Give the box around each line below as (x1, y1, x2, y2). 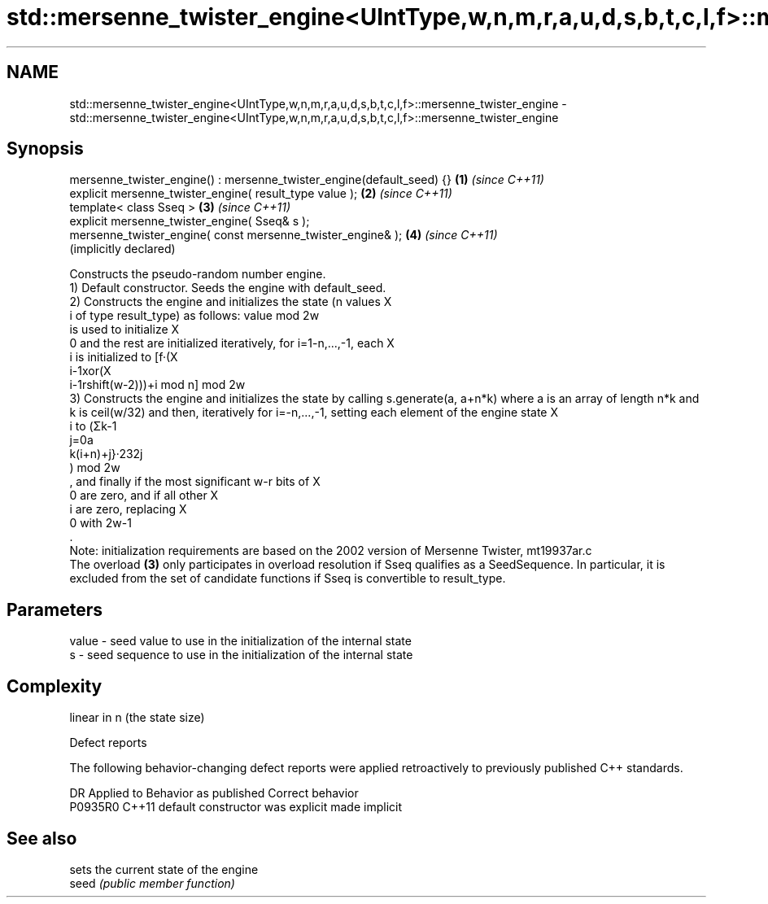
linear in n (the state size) (69, 710, 205, 725)
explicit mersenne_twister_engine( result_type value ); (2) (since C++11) (69, 186, 452, 201)
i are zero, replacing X (69, 502, 187, 517)
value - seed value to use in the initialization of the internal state (69, 634, 412, 649)
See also (7, 828, 77, 849)
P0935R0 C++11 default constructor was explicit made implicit (69, 800, 403, 814)
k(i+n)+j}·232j (69, 447, 143, 461)
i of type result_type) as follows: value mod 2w (69, 308, 320, 323)
